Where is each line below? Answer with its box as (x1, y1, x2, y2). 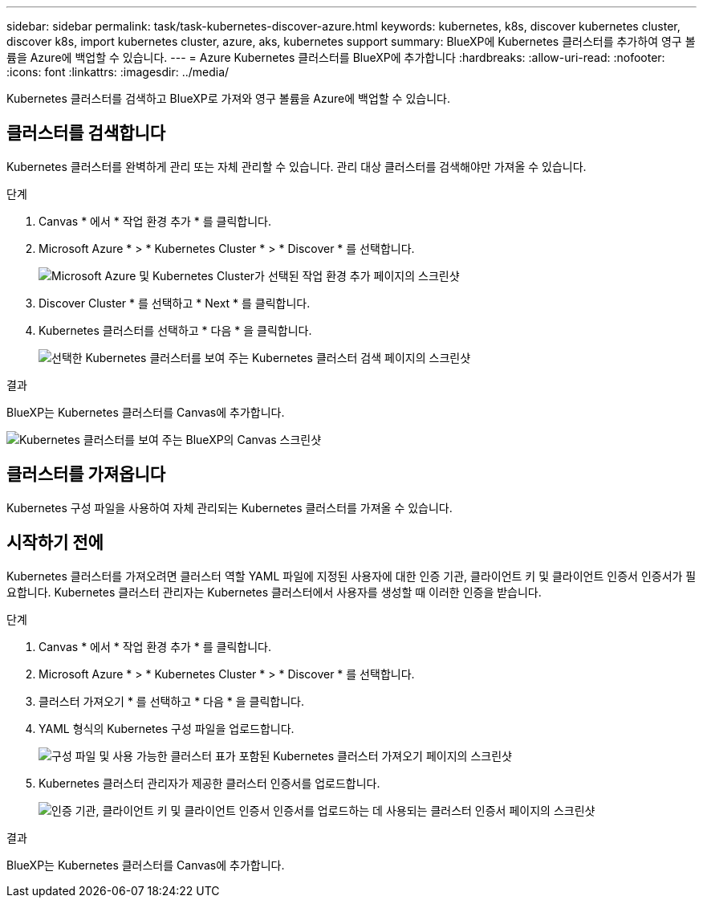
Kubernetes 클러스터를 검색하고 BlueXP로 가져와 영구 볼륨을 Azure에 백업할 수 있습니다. (6, 92, 450, 105)
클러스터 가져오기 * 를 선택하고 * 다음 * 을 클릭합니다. (39, 694, 304, 708)
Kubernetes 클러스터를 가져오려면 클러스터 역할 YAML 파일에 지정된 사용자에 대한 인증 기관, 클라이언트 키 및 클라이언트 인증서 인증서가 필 (6, 568, 697, 583)
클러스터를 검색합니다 (6, 123, 166, 144)
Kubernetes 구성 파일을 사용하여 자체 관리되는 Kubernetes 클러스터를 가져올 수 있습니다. (6, 500, 453, 515)
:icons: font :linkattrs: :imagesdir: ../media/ (6, 65, 230, 79)
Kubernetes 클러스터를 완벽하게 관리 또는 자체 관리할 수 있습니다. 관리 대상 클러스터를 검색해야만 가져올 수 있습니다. (6, 159, 587, 173)
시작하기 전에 (6, 532, 104, 553)
